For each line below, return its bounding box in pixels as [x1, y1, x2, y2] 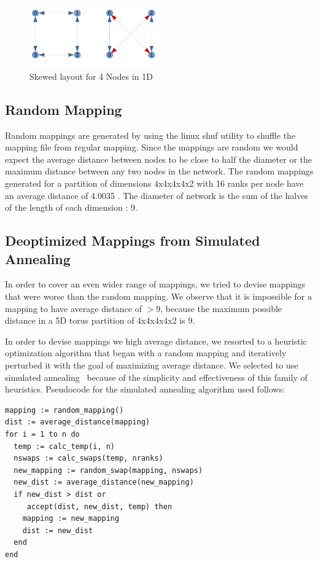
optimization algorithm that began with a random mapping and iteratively [5, 346, 287, 359]
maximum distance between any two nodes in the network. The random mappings [5, 165, 314, 178]
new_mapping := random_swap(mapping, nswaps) [14, 466, 203, 475]
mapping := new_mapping [22, 514, 120, 523]
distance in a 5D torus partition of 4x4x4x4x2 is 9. [5, 314, 195, 327]
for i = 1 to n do [5, 429, 80, 439]
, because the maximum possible [160, 302, 282, 314]
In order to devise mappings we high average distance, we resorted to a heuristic [5, 334, 307, 347]
